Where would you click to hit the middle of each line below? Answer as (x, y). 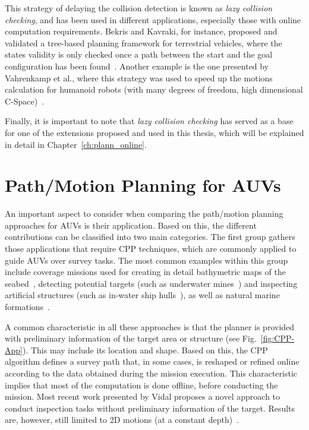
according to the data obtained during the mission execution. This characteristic (151, 373)
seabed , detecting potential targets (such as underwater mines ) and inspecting (151, 283)
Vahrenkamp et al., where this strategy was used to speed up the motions (139, 78)
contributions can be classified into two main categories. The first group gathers (150, 237)
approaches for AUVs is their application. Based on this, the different (131, 225)
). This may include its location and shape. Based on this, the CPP (145, 350)
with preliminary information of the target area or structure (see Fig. (131, 338)
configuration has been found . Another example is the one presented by (137, 66)
